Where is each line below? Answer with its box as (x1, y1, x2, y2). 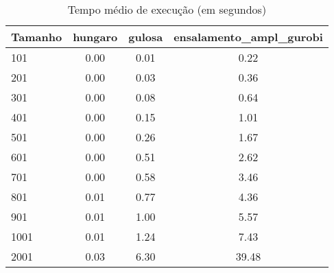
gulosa (128, 29, 163, 45)
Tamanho (11, 29, 62, 45)
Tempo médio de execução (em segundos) (67, 1, 267, 17)
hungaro (73, 29, 118, 45)
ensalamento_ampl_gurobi (174, 29, 323, 45)
